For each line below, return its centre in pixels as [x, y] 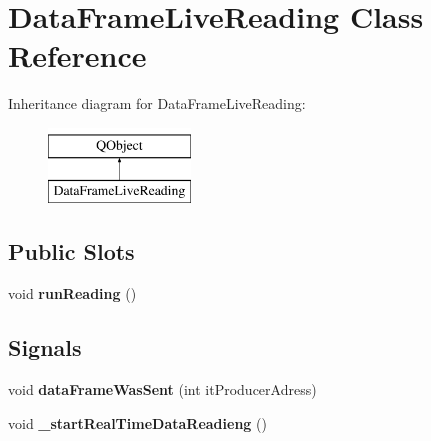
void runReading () [72, 293]
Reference [77, 55]
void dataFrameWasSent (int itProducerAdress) [162, 389]
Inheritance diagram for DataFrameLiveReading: [157, 103]
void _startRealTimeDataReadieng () [137, 422]
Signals [45, 347]
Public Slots [71, 251]
